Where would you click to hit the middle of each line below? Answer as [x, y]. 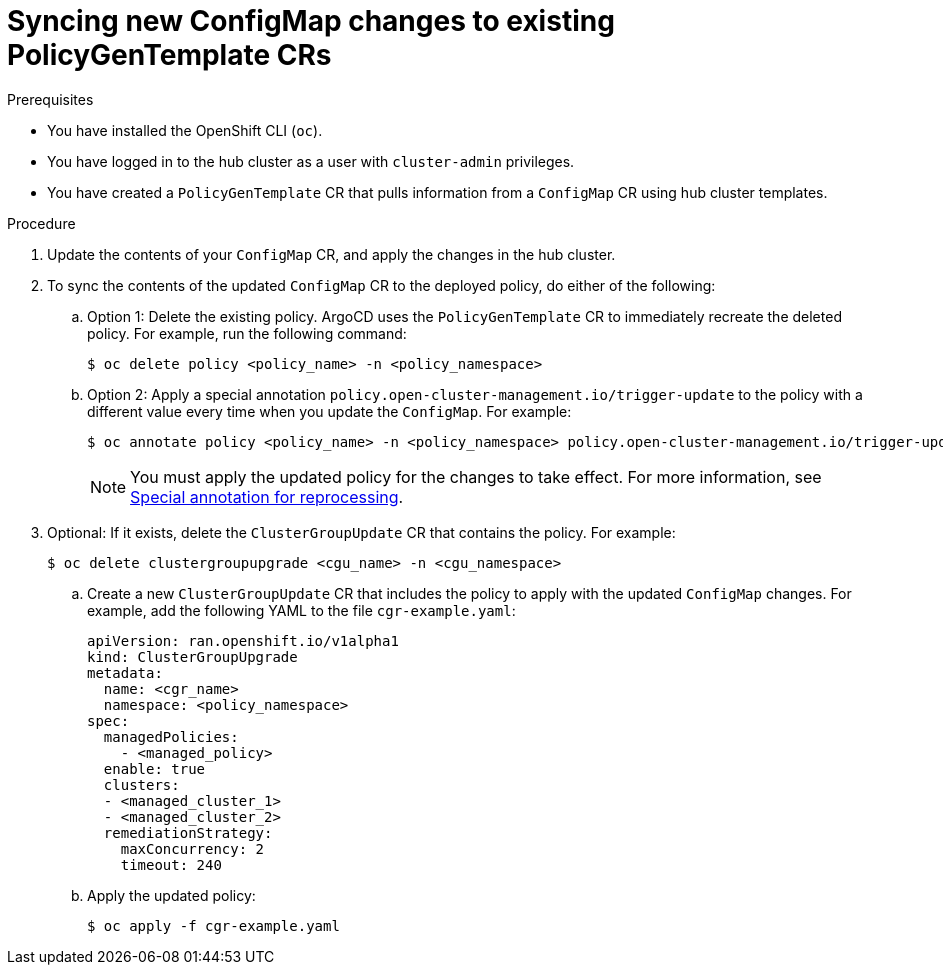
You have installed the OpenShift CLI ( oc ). [185, 130]
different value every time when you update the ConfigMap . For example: [329, 411]
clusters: [141, 784]
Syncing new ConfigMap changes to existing [311, 21]
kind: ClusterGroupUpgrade [192, 656]
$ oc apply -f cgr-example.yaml [213, 925]
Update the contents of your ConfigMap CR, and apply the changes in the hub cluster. [331, 254]
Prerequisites [50, 99]
